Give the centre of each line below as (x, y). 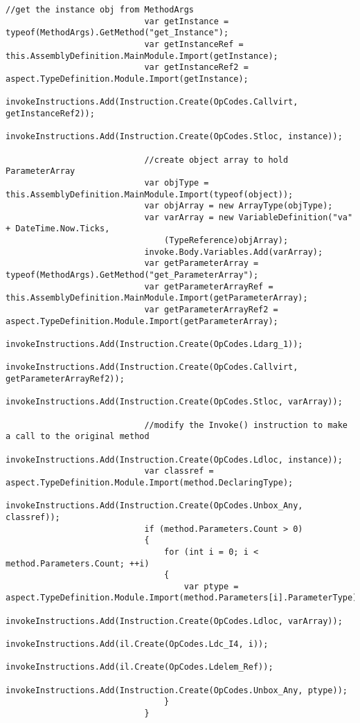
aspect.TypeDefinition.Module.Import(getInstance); (127, 79)
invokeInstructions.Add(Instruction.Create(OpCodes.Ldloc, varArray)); (174, 621)
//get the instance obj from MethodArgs (100, 10)
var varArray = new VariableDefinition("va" (249, 217)
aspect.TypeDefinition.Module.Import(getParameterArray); (142, 321)
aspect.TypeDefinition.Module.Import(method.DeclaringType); (150, 482)
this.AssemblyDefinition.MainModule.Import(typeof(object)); (150, 194)
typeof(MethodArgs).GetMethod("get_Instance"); (117, 33)
